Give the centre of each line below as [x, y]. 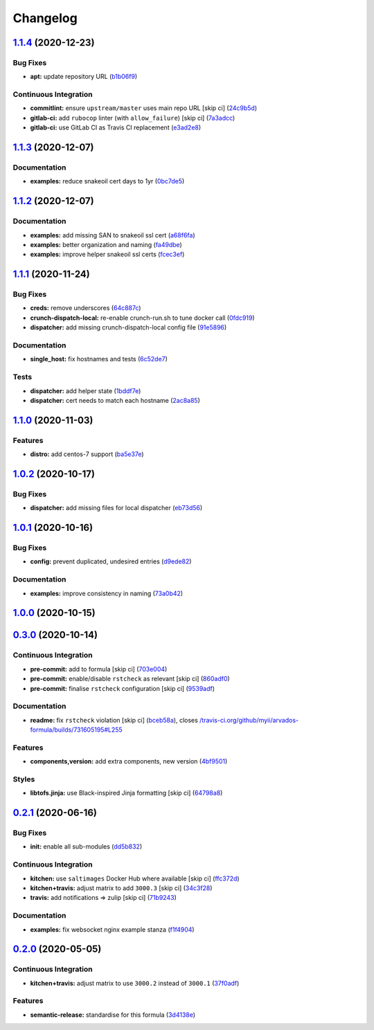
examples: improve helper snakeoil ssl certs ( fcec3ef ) [107, 254]
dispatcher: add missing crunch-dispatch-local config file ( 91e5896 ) [128, 327]
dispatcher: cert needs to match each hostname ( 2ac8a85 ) [115, 400]
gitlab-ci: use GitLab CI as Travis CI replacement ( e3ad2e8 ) [116, 127]
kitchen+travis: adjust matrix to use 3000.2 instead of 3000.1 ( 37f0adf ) [135, 983]
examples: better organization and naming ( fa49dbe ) [106, 244]
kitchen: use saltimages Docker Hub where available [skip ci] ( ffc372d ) [135, 878]
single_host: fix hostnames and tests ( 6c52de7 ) [99, 359]
